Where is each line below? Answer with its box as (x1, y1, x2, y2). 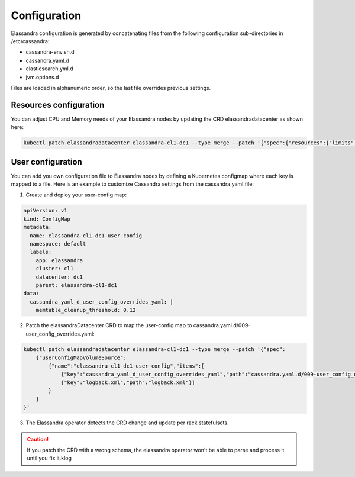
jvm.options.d (25, 73, 59, 80)
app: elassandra (35, 257, 83, 263)
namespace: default (30, 240, 86, 247)
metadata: (23, 224, 52, 231)
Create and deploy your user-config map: (25, 191, 127, 198)
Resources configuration (11, 99, 105, 109)
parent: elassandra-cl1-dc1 (35, 282, 118, 288)
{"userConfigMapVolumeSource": (35, 354, 127, 361)
